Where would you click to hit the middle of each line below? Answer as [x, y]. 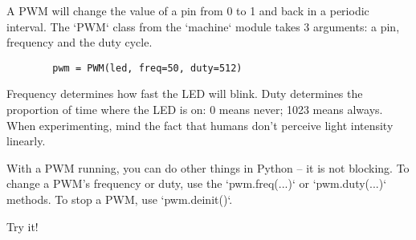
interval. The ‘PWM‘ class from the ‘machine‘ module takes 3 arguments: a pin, [203, 26]
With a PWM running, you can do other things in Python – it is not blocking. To [208, 167]
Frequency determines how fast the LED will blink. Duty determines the [185, 94]
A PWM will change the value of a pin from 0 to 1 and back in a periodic [188, 10]
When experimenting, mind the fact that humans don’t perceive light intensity [200, 125]
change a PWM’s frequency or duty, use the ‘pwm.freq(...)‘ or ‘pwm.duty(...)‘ [197, 183]
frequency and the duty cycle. [80, 42]
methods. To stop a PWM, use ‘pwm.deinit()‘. [120, 199]
